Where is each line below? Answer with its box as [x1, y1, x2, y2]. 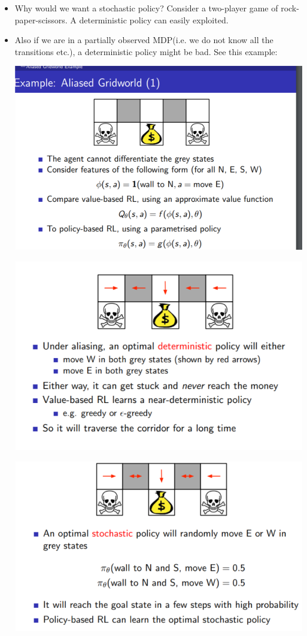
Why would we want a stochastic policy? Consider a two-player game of [14, 2, 278, 14]
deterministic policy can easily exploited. [79, 13, 229, 26]
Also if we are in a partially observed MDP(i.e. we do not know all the [14, 34, 273, 46]
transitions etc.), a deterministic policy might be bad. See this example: [14, 45, 278, 57]
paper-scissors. [14, 13, 68, 26]
